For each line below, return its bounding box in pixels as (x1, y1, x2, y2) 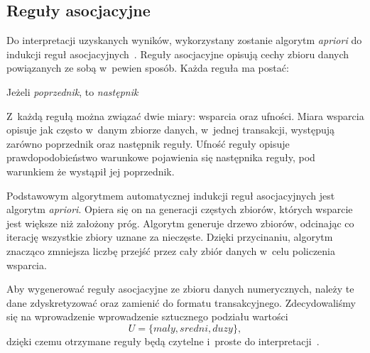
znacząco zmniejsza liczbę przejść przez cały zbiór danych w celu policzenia (6, 243, 336, 258)
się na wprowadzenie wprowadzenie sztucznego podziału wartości (6, 309, 288, 324)
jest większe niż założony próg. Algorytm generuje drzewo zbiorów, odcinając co (6, 215, 354, 230)
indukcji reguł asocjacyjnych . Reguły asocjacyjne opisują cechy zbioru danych (6, 46, 349, 61)
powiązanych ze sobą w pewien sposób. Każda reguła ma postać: (6, 60, 289, 75)
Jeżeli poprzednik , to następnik (6, 84, 138, 99)
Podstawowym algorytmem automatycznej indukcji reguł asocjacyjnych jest (6, 188, 335, 202)
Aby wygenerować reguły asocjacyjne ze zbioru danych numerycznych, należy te (6, 281, 354, 296)
